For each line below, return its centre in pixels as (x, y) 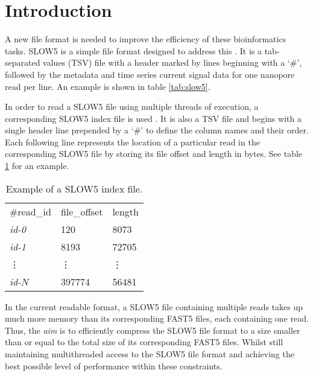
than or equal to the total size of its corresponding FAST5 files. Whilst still (144, 342)
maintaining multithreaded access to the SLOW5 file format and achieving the (150, 354)
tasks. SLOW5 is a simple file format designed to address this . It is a (133, 50)
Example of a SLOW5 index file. (74, 188)
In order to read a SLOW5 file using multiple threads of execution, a (132, 107)
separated (23, 62)
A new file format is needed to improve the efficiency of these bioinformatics (146, 39)
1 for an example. (37, 166)
